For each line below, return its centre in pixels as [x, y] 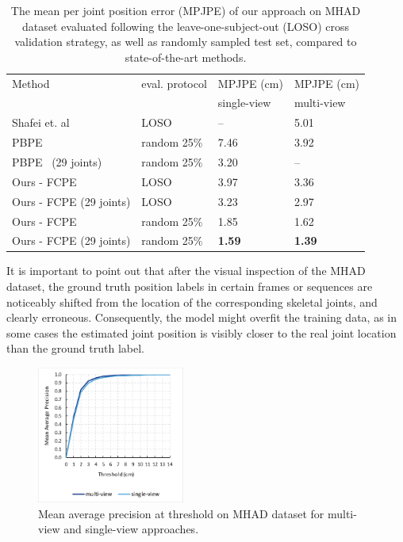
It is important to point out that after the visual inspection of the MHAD [186, 271]
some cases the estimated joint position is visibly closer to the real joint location [201, 332]
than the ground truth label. [75, 348]
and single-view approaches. [131, 529]
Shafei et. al [41, 122]
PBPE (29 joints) [57, 162]
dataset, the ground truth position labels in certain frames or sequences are [190, 286]
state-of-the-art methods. [186, 57]
